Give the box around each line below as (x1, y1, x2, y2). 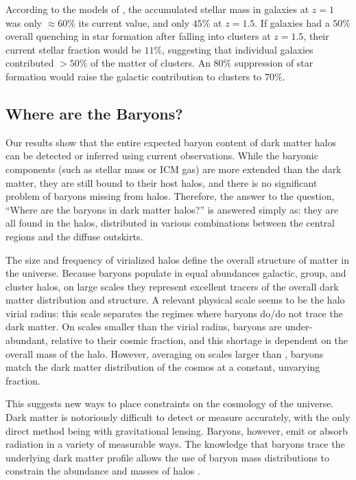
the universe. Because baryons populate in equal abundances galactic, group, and (5, 266, 346, 280)
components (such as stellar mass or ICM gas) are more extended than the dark (5, 161, 342, 176)
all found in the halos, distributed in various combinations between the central (5, 216, 335, 230)
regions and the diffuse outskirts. (5, 229, 143, 243)
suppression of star (234, 56, 313, 70)
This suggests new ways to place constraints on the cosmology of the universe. (5, 396, 334, 411)
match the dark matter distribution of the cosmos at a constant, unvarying (5, 360, 320, 374)
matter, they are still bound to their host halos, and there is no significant (5, 175, 318, 190)
